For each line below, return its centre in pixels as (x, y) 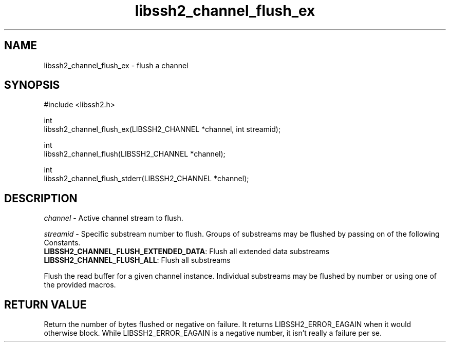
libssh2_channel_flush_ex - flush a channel (116, 65)
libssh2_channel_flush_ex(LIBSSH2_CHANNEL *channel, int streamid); (162, 129)
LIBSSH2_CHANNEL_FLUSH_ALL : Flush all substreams (137, 260)
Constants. (62, 243)
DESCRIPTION (41, 198)
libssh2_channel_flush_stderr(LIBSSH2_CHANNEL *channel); (146, 179)
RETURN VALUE (45, 304)
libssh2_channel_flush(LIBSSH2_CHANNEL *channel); (135, 154)
